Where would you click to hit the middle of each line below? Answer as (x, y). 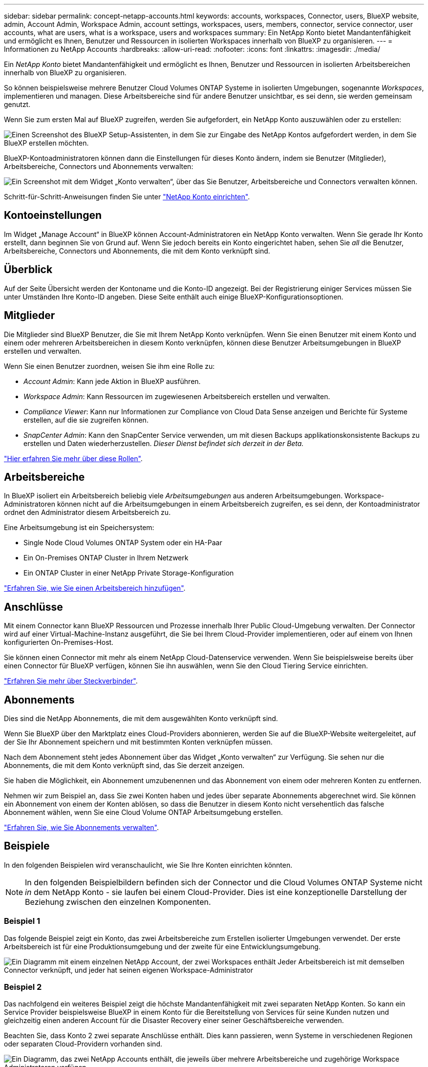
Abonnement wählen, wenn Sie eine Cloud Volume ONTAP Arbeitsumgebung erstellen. (143, 812)
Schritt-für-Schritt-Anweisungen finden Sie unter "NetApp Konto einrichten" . (127, 197)
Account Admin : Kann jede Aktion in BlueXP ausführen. (112, 381)
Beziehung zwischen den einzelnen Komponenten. (118, 902)
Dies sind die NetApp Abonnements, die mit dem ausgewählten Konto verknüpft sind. (141, 719)
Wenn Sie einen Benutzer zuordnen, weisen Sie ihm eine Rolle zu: (109, 366)
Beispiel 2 (23, 987)
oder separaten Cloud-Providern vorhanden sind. (83, 1044)
